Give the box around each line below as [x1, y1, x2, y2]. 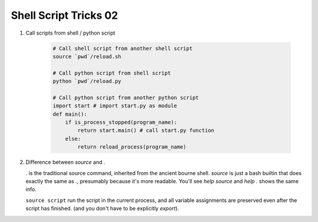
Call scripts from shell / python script [25, 29, 115, 36]
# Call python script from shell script [52, 69, 171, 76]
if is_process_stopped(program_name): [65, 119, 177, 126]
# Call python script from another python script [52, 94, 199, 101]
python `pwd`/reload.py [52, 78, 122, 85]
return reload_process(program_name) [77, 144, 187, 150]
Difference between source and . [25, 159, 105, 166]
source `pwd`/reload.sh [52, 53, 122, 60]
